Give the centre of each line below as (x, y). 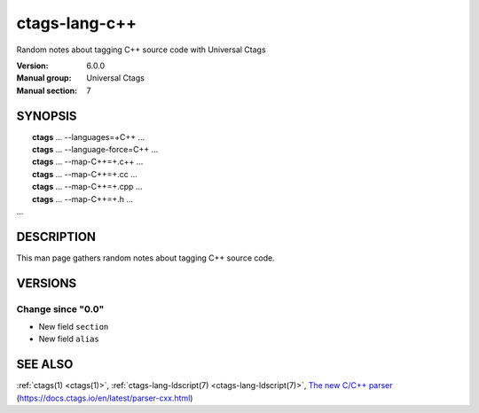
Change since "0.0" (60, 308)
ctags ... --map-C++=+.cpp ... (87, 187)
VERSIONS (47, 283)
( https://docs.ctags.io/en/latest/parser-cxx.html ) (105, 398)
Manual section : (47, 90)
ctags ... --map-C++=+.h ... (82, 199)
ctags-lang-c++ (77, 23)
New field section (74, 327)
